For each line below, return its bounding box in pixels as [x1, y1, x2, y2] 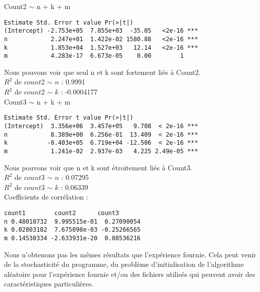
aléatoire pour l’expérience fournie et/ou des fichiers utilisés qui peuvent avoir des [4, 268, 255, 279]
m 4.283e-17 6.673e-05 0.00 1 [4, 52, 184, 60]
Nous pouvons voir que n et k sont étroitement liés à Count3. [4, 162, 192, 172]
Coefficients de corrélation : [4, 191, 88, 202]
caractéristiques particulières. [4, 278, 94, 289]
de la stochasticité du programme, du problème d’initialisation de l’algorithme [4, 259, 244, 269]
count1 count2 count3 [4, 209, 119, 217]
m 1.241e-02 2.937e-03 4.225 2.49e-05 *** [4, 147, 198, 155]
